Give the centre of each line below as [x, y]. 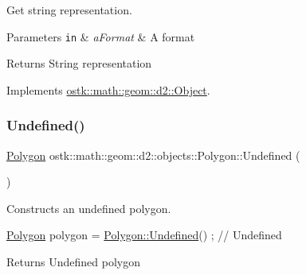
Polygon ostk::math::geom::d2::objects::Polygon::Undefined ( [153, 155]
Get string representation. [69, 10]
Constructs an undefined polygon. [89, 208]
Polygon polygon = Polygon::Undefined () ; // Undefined [144, 235]
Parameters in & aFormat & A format [101, 36]
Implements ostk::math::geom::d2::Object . [108, 89]
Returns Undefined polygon [73, 262]
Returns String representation [79, 63]
